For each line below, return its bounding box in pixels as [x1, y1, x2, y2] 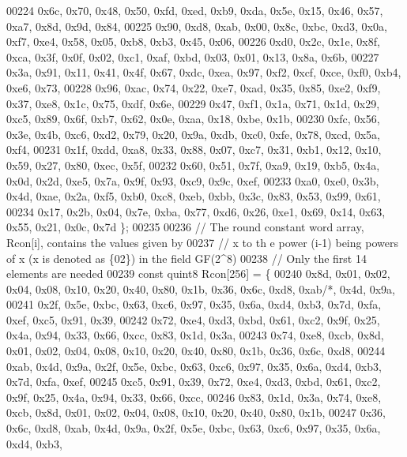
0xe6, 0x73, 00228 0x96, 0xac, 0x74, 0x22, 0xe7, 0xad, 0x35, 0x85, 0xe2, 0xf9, [6, 79, 381, 96]
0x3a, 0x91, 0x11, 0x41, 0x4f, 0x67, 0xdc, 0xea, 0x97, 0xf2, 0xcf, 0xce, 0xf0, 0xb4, [6, 64, 401, 81]
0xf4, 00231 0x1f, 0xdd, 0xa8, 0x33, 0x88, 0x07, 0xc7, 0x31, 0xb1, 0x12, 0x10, [6, 141, 382, 158]
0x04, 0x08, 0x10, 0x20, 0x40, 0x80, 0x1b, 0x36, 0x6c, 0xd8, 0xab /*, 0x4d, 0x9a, [6, 280, 395, 297]
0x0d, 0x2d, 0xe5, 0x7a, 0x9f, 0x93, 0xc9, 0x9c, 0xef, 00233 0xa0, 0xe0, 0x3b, [6, 172, 379, 189]
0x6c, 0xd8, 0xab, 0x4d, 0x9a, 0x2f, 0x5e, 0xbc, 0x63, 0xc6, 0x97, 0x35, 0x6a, [6, 420, 381, 436]
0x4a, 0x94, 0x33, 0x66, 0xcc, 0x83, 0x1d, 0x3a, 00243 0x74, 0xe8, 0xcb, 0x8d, [6, 327, 384, 343]
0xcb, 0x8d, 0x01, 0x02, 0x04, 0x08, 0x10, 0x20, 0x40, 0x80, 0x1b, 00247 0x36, [6, 404, 386, 421]
